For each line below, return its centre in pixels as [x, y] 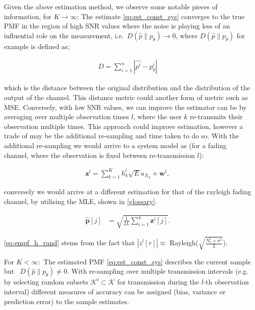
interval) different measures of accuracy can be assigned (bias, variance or [115, 291]
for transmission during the [158, 282]
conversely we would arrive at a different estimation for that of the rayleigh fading [128, 192]
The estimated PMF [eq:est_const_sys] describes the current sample [147, 261]
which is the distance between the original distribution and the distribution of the [127, 88]
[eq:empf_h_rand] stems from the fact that [70, 243]
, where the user [157, 116]
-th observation [226, 282]
